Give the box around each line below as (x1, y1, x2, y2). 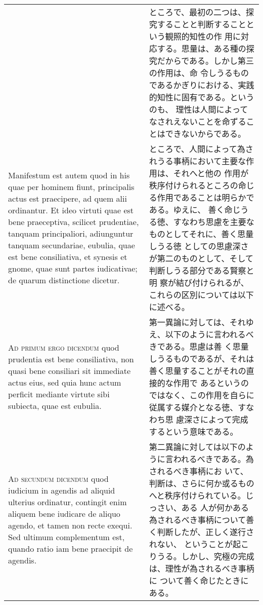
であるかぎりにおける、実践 (149, 79, 254, 91)
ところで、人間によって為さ (149, 143, 253, 155)
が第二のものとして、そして (149, 252, 253, 264)
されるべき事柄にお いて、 (149, 465, 248, 477)
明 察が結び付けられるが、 (149, 277, 249, 288)
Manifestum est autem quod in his (8, 169, 130, 181)
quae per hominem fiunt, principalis (8, 181, 135, 193)
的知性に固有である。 (149, 91, 230, 103)
